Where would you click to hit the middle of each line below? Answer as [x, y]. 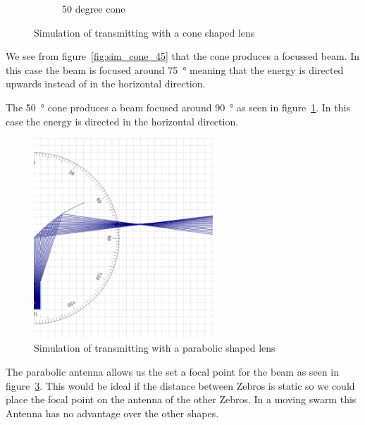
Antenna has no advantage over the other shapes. [112, 413]
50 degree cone [94, 8]
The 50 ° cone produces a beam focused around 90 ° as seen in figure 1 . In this [178, 107]
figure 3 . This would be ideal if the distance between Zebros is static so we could [180, 385]
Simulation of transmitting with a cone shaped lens [144, 32]
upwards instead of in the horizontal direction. [106, 84]
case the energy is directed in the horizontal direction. [122, 121]
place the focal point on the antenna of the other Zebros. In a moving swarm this [181, 399]
